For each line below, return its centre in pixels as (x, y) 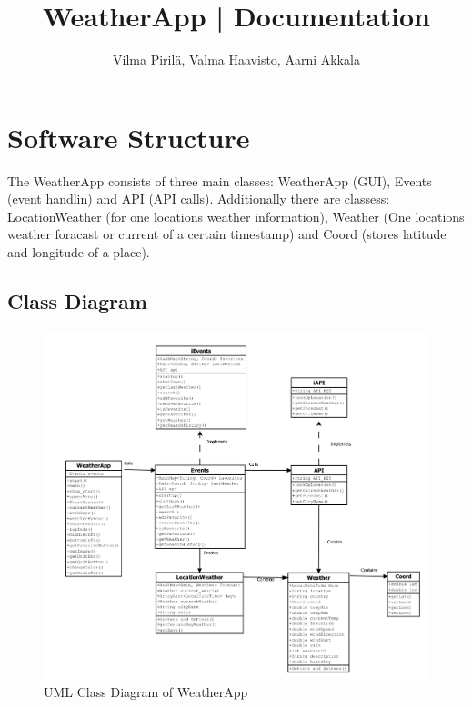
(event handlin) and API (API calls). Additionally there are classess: (199, 199)
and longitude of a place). (79, 252)
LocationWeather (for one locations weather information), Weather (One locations (236, 216)
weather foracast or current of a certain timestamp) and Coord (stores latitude (227, 234)
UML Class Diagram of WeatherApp (146, 691)
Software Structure (129, 137)
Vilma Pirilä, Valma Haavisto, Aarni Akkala (236, 60)
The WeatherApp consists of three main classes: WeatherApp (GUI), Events (220, 180)
